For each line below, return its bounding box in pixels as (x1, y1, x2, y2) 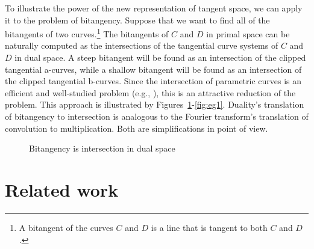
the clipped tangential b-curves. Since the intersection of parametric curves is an (5, 75, 302, 87)
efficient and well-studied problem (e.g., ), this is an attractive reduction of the (5, 86, 296, 99)
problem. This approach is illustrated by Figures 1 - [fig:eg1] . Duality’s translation (5, 98, 304, 111)
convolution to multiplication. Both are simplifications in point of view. (5, 121, 268, 134)
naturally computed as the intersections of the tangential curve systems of (5, 39, 278, 52)
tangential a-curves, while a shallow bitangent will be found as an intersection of (5, 63, 302, 75)
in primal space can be (206, 27, 290, 40)
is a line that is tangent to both (151, 221, 268, 233)
